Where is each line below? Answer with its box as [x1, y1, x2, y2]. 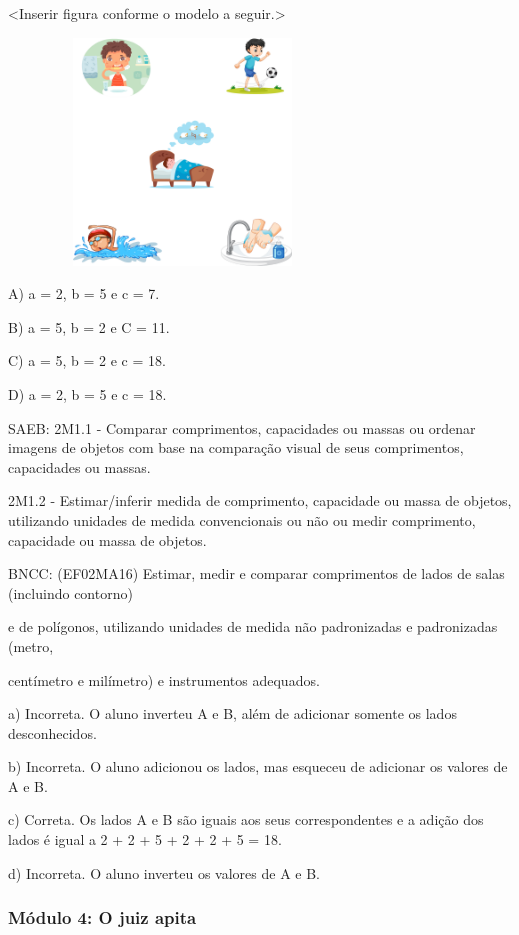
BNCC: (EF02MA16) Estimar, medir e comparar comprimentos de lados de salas [8, 563, 505, 584]
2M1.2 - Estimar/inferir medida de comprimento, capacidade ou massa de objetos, [8, 490, 512, 511]
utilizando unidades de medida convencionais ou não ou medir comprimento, [8, 509, 476, 530]
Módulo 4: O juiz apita [8, 905, 197, 930]
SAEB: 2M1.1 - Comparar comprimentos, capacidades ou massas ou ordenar [8, 417, 476, 438]
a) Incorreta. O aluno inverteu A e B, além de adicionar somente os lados [8, 703, 457, 724]
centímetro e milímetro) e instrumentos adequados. [8, 669, 320, 690]
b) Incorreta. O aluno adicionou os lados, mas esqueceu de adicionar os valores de [8, 756, 508, 777]
